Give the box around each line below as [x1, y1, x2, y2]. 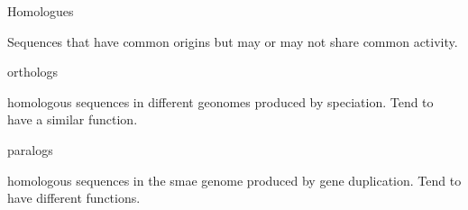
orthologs [7, 62, 59, 81]
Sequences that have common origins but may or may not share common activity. [7, 32, 458, 50]
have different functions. [7, 188, 141, 207]
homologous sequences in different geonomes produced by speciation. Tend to [7, 92, 434, 111]
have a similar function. [7, 110, 138, 129]
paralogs [7, 140, 53, 159]
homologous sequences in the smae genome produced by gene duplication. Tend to [7, 170, 462, 189]
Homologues [7, 2, 74, 20]
